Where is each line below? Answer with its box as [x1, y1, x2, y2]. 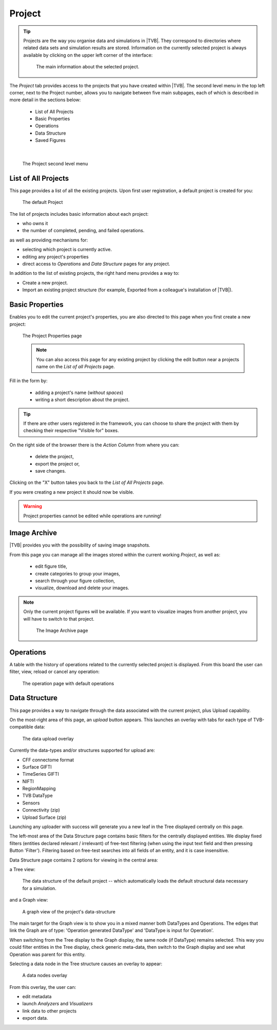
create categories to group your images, [35, 570, 121, 576]
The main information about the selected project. [36, 64, 140, 70]
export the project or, [35, 460, 80, 467]
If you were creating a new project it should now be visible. [9, 489, 134, 495]
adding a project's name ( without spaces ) [35, 389, 124, 396]
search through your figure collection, [35, 578, 115, 584]
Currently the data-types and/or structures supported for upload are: [9, 747, 155, 754]
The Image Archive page [36, 627, 88, 633]
